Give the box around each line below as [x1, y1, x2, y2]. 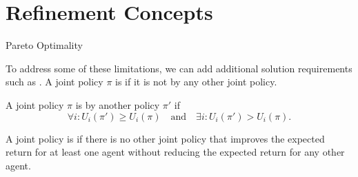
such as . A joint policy [6, 74, 103, 89]
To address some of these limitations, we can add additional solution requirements [6, 61, 352, 75]
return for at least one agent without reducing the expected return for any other [6, 145, 345, 159]
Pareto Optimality [6, 38, 83, 52]
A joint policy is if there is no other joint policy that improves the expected [6, 131, 325, 145]
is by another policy [75, 97, 160, 112]
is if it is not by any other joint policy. [115, 74, 277, 89]
